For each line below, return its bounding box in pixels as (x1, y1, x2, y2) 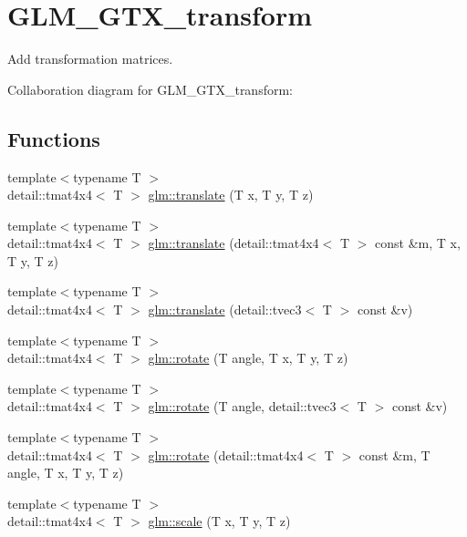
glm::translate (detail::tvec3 (148, 300, 302, 319)
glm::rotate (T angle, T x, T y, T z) (148, 348, 348, 367)
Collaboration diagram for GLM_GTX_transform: (7, 79, 293, 98)
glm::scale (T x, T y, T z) (148, 511, 291, 531)
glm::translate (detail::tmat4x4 (148, 233, 319, 253)
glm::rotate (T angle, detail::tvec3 (148, 397, 337, 416)
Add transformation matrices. (7, 49, 173, 68)
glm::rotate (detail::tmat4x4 (148, 445, 304, 464)
